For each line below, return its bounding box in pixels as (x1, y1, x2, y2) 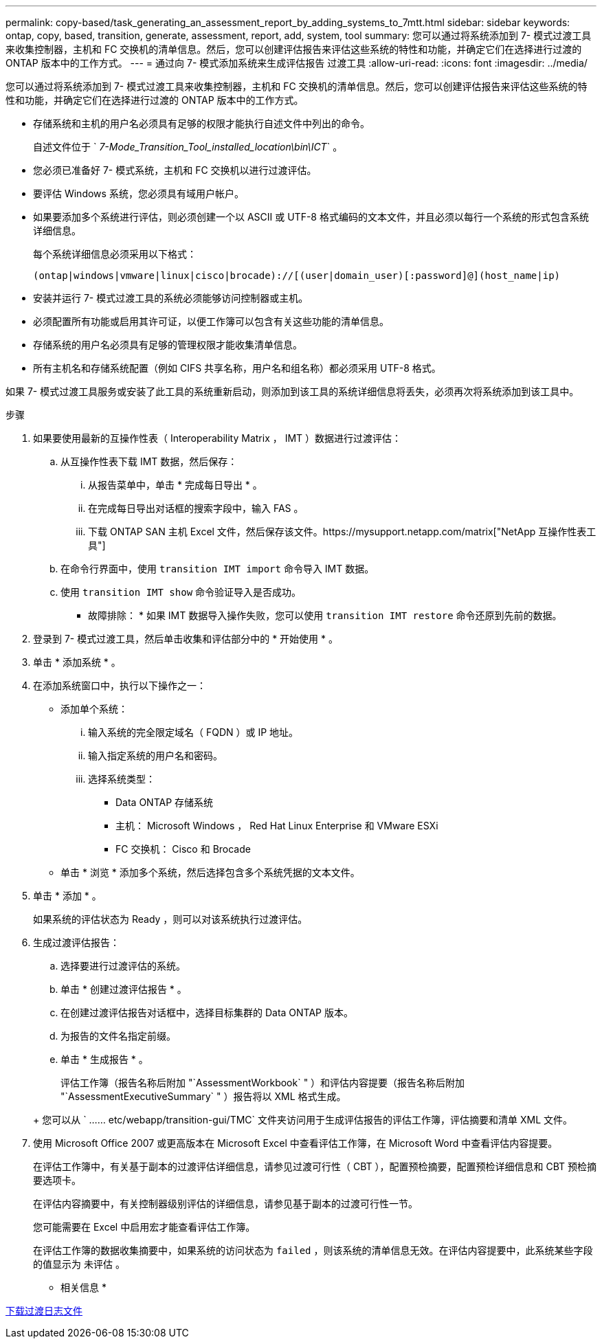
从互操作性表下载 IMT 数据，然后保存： (60, 456, 238, 467)
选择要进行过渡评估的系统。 (60, 960, 186, 972)
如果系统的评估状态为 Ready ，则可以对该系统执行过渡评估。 (33, 913, 308, 925)
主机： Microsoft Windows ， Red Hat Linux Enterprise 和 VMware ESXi (115, 820, 438, 831)
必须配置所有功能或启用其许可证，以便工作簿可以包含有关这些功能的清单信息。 (33, 315, 389, 327)
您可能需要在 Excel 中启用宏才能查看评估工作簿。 (33, 1221, 256, 1233)
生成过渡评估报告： (33, 937, 120, 948)
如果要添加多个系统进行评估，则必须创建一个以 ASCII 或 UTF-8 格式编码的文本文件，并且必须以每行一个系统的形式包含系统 (33, 211, 589, 223)
